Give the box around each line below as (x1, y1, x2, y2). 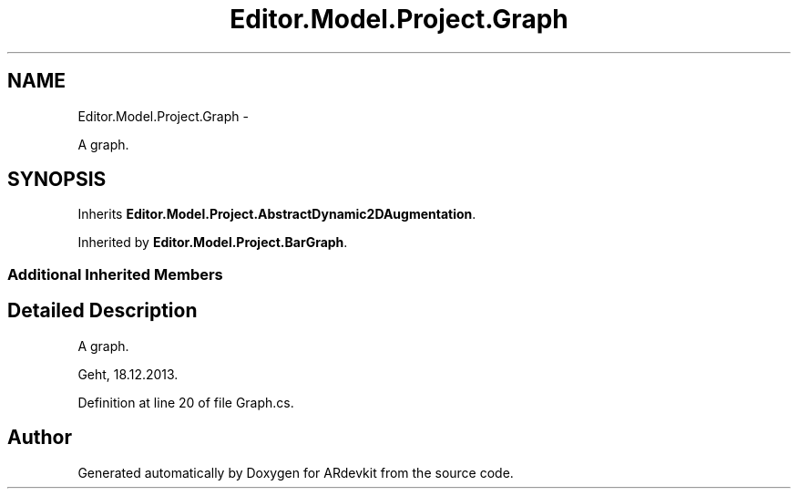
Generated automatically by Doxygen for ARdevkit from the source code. (77, 464, 514, 480)
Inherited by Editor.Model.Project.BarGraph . (77, 234, 348, 251)
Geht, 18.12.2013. (77, 366, 179, 382)
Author (7, 426, 72, 449)
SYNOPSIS (7, 168, 107, 191)
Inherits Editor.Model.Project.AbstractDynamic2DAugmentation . (77, 206, 476, 222)
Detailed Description (7, 299, 198, 323)
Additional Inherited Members (7, 264, 223, 284)
